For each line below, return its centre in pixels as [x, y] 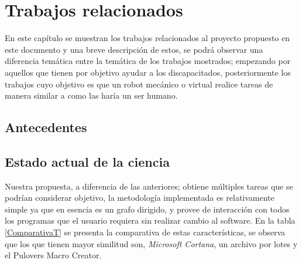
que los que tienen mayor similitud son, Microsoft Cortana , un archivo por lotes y [151, 243]
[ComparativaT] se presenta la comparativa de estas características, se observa [145, 232]
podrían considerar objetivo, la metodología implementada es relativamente [140, 198]
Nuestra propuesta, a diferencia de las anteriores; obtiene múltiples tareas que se [149, 186]
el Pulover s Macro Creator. [53, 255]
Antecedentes [46, 127]
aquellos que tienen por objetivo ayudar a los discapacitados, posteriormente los [148, 72]
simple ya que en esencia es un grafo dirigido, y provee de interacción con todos [147, 209]
